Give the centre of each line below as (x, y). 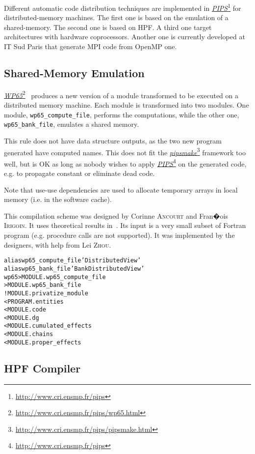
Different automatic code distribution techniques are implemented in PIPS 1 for (123, 7)
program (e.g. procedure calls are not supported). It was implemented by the (119, 235)
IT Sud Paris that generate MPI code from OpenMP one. (90, 46)
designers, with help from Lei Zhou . (58, 244)
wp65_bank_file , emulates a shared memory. (72, 124)
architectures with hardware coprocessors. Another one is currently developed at (125, 37)
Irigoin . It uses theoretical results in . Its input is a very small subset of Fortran (125, 225)
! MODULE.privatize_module (46, 293)
